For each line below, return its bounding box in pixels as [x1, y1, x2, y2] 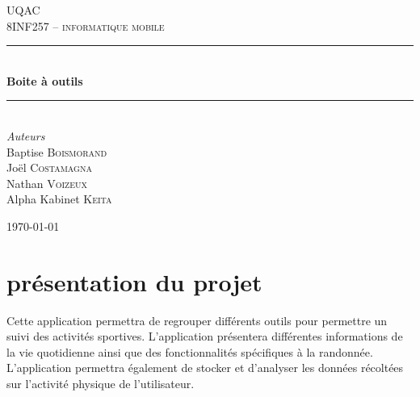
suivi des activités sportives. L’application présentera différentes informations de [6, 328, 403, 345]
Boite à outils [6, 72, 83, 89]
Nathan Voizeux [6, 174, 87, 191]
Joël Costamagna [6, 159, 92, 176]
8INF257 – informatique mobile [6, 17, 165, 34]
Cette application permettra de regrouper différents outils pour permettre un [6, 311, 388, 328]
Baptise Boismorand [6, 143, 107, 160]
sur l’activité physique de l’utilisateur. [6, 375, 195, 392]
